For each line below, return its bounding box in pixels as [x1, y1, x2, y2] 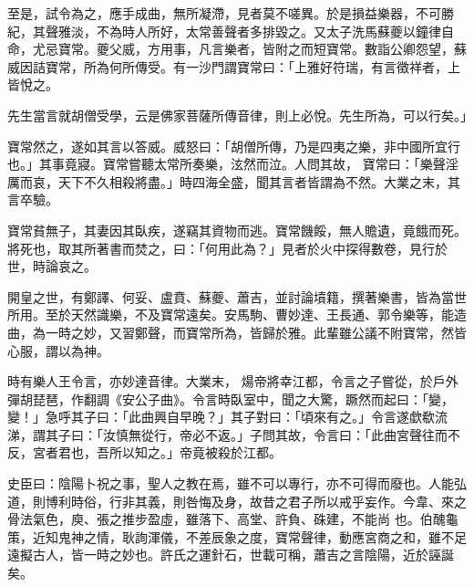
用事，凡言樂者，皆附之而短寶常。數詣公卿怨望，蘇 [160, 39, 467, 58]
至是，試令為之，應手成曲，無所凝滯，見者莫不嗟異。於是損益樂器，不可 [7, 4, 441, 22]
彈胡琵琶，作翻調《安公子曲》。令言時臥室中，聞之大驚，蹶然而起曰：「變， [7, 389, 454, 408]
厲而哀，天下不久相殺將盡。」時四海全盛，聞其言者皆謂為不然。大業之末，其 [7, 172, 460, 191]
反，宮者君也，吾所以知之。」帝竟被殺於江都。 [7, 443, 282, 462]
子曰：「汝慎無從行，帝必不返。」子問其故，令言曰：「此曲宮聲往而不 [57, 425, 460, 444]
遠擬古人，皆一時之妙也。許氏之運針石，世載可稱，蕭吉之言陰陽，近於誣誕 [7, 545, 454, 564]
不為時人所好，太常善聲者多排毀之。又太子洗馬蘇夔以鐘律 [96, 21, 441, 40]
